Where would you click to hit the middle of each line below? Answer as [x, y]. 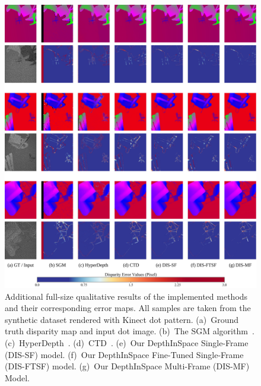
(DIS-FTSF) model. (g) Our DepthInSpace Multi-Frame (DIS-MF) [127, 366]
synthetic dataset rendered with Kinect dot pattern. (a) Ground [122, 319]
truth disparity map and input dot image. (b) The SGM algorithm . [130, 331]
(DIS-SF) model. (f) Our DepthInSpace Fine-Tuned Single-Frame [124, 354]
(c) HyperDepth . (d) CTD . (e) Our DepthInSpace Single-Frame [127, 343]
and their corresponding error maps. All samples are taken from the [128, 308]
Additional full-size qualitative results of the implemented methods [126, 296]
